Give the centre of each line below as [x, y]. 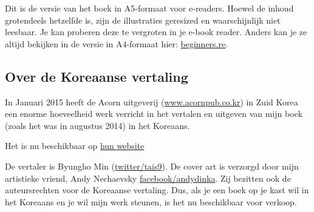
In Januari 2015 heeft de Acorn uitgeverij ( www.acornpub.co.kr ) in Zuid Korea [152, 101]
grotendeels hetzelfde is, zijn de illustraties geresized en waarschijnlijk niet [143, 20]
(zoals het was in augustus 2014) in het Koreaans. [97, 125]
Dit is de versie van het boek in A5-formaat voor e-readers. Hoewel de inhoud [149, 8]
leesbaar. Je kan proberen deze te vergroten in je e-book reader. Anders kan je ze [156, 32]
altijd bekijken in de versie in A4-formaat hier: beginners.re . [117, 43]
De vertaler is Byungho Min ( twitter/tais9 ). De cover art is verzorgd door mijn [152, 166]
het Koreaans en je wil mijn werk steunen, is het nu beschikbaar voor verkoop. [151, 201]
